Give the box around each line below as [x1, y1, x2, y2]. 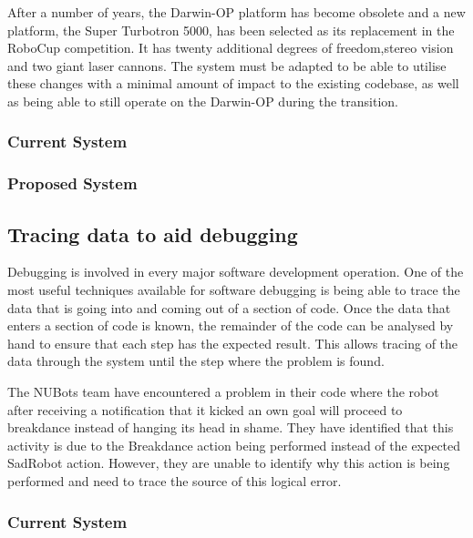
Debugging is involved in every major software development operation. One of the [7, 262, 464, 281]
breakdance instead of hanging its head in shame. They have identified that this [7, 418, 454, 437]
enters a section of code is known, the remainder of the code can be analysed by [7, 316, 454, 335]
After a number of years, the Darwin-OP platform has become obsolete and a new [7, 3, 466, 21]
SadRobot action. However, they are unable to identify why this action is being [7, 453, 450, 472]
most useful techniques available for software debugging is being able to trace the [7, 280, 460, 299]
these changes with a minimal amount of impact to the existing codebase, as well [7, 74, 459, 93]
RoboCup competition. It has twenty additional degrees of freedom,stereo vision [7, 38, 454, 57]
